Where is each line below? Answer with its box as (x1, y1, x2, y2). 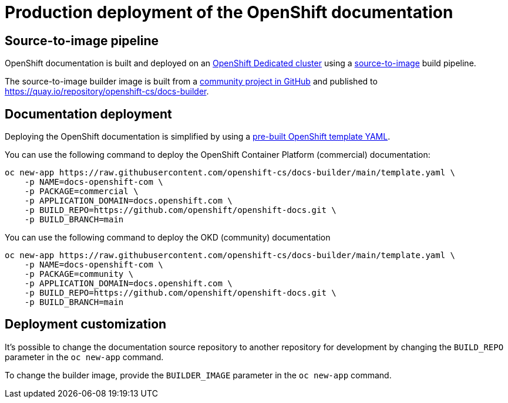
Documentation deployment (5, 106, 172, 121)
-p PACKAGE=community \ (24, 269, 134, 279)
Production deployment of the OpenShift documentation (5, 2, 453, 22)
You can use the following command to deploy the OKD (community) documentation (5, 232, 331, 243)
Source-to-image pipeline (5, 33, 159, 48)
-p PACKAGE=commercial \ (24, 187, 139, 197)
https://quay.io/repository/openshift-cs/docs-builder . (5, 86, 209, 97)
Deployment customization (5, 317, 167, 332)
